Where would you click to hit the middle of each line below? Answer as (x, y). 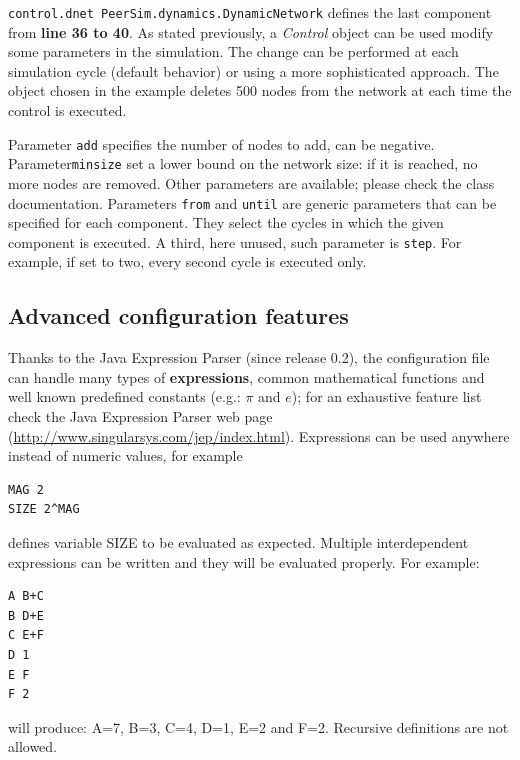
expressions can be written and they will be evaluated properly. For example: (244, 561)
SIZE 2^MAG (44, 509)
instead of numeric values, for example (125, 455)
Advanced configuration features (178, 315)
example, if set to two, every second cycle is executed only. (187, 261)
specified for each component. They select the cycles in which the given (226, 222)
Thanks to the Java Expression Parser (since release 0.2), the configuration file (249, 357)
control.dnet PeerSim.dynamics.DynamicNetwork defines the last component (250, 12)
